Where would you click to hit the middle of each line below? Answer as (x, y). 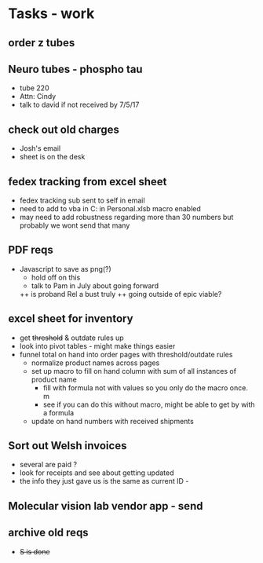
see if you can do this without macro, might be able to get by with (149, 404)
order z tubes (42, 43)
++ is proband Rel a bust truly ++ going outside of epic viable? (121, 294)
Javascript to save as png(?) (65, 269)
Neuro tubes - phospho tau (75, 69)
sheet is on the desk (52, 157)
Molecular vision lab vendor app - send (106, 506)
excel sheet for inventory (71, 319)
